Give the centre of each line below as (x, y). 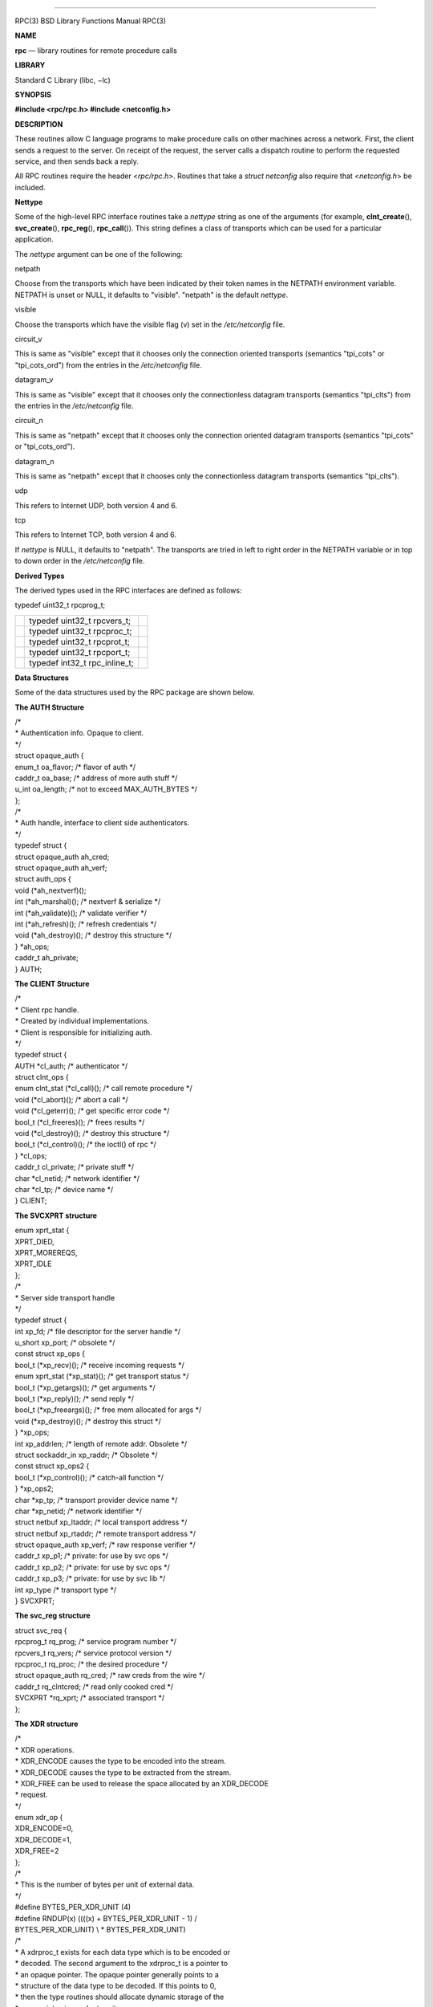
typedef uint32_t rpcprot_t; (80, 641)
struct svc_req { (41, 1630)
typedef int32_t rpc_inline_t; (81, 662)
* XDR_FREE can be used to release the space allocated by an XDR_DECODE (142, 1783)
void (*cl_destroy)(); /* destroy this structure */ (92, 1134)
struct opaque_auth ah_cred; (62, 857)
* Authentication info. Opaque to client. (79, 733)
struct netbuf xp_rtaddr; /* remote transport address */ (105, 1533)
